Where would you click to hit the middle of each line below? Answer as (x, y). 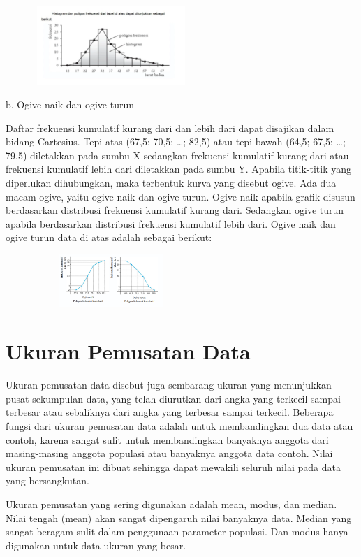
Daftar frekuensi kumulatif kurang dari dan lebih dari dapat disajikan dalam (170, 128)
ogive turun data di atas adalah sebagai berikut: (109, 237)
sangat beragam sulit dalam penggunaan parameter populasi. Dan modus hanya (177, 531)
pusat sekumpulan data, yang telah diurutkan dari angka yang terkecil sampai (173, 398)
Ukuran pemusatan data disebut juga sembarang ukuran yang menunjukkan (169, 385)
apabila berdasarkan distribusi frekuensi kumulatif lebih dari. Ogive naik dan (171, 223)
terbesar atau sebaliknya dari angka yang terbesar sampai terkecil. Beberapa (170, 412)
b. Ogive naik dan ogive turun (70, 104)
